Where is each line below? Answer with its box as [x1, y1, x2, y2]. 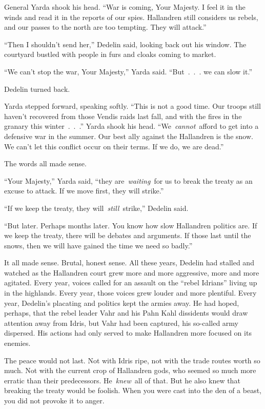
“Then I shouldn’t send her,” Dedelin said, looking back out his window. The [4, 38, 247, 49]
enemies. [4, 338, 31, 348]
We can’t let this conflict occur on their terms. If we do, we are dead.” [4, 141, 224, 151]
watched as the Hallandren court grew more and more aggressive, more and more [4, 267, 259, 278]
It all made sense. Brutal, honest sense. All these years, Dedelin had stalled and [4, 257, 254, 268]
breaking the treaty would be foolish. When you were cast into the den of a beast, [4, 385, 262, 396]
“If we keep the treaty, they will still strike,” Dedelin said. [4, 202, 189, 213]
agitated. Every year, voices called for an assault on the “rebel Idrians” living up [4, 277, 257, 288]
